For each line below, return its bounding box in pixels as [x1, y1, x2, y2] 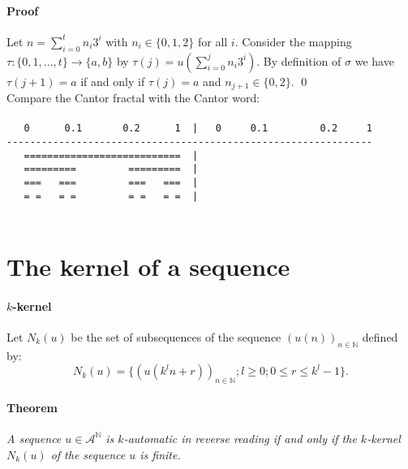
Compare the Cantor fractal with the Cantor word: [6, 89, 260, 106]
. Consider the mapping [234, 32, 352, 49]
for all [197, 32, 228, 49]
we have [354, 52, 394, 69]
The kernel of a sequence [6, 249, 290, 282]
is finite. [140, 445, 181, 463]
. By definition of [256, 52, 341, 69]
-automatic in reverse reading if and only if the [123, 429, 357, 446]
